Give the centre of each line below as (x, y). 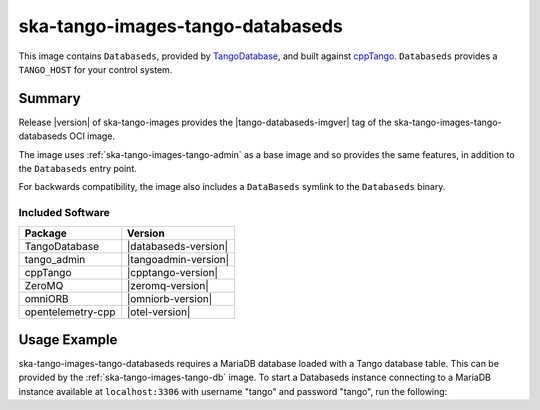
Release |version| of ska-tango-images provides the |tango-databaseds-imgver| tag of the (205, 122)
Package (45, 233)
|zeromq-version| (167, 285)
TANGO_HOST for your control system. (95, 69)
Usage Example (68, 339)
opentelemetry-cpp (70, 312)
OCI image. (91, 136)
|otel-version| (158, 312)
